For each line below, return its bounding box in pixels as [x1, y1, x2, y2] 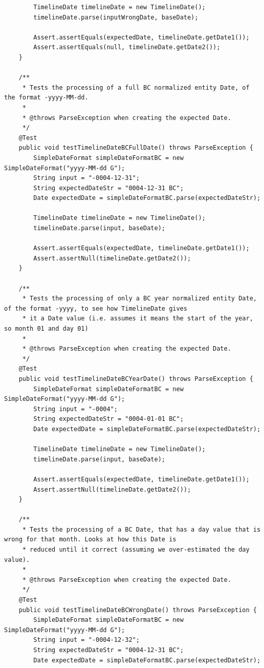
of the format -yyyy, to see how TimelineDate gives [4, 305, 187, 312]
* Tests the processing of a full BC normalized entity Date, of [22, 84, 250, 91]
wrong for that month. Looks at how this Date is [4, 536, 177, 543]
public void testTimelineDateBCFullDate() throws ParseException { [18, 144, 253, 152]
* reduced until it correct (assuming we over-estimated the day [22, 546, 250, 554]
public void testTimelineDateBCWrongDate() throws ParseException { [18, 606, 257, 614]
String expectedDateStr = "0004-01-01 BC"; [33, 415, 184, 423]
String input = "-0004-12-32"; [33, 636, 140, 644]
